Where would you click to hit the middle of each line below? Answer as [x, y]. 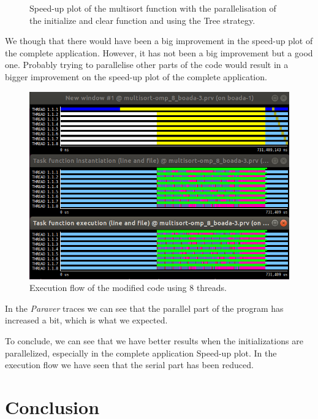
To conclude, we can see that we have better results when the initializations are [154, 340]
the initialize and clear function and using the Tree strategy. [142, 20]
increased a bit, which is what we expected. [86, 320]
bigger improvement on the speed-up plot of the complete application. [136, 76]
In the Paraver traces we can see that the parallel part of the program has [144, 308]
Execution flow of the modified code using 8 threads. [128, 288]
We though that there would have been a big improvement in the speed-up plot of [159, 41]
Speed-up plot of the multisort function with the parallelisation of [153, 8]
